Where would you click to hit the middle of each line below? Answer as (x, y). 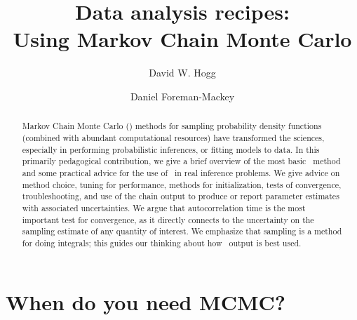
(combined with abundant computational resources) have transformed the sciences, (173, 137)
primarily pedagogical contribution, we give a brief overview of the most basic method (181, 161)
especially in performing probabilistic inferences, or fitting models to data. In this (171, 149)
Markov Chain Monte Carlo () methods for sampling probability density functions (172, 126)
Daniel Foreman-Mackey (182, 96)
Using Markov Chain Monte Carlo (182, 39)
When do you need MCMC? (146, 301)
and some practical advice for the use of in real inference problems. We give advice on (181, 172)
